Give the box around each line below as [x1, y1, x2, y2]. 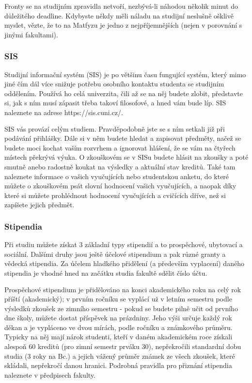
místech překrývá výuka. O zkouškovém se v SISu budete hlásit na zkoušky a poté [4, 152, 249, 162]
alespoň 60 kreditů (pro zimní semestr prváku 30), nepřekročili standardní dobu [4, 341, 241, 351]
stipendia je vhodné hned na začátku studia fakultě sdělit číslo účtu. [4, 267, 207, 278]
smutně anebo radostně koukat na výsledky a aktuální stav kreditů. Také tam [4, 161, 236, 171]
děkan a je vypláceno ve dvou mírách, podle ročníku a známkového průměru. [4, 322, 233, 332]
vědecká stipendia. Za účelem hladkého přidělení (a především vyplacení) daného [4, 258, 244, 268]
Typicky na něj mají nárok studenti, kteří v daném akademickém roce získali [4, 332, 233, 342]
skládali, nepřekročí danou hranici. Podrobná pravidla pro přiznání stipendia [4, 360, 232, 370]
